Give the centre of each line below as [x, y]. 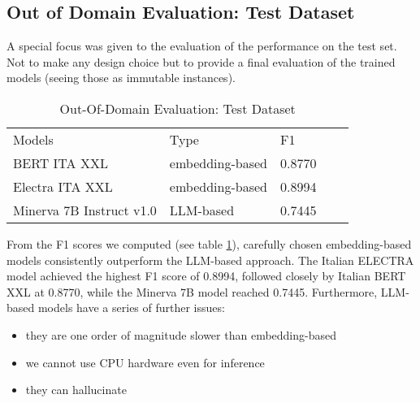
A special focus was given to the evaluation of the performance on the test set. [202, 46]
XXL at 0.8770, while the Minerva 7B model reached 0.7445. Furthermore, [192, 291]
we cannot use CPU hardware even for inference [145, 362]
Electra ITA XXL [63, 186]
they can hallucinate [76, 390]
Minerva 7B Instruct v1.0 [85, 210]
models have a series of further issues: [131, 308]
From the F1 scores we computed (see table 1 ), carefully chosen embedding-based [209, 243]
